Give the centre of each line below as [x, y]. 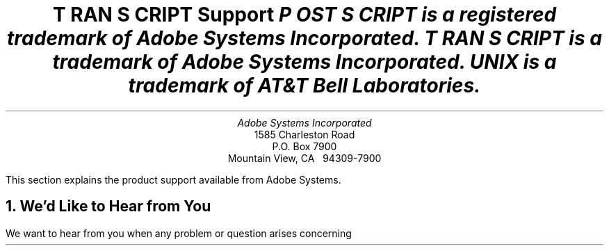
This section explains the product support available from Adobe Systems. [173, 179]
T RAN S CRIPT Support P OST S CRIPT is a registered [304, 15]
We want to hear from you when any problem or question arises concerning [179, 233]
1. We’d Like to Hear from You [108, 207]
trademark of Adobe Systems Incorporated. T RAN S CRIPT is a [304, 38]
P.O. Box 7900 [304, 146]
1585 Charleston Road [304, 134]
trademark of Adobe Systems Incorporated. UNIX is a [304, 62]
